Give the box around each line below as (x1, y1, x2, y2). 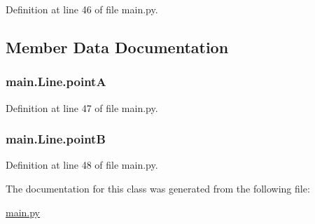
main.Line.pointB (6, 130, 106, 148)
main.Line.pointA (6, 73, 106, 90)
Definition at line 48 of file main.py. (6, 157, 158, 172)
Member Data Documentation (6, 36, 229, 57)
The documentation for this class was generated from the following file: (6, 181, 310, 195)
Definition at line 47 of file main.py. (6, 100, 158, 115)
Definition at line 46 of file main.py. (6, 2, 158, 16)
